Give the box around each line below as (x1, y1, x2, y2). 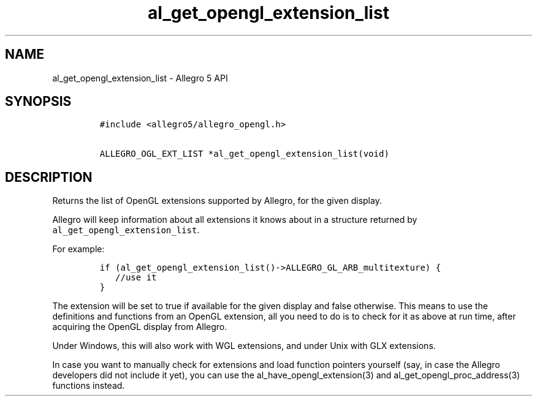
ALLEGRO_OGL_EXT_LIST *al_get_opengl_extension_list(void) (99, 149, 389, 159)
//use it (115, 272, 157, 283)
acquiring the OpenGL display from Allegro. (52, 321, 227, 332)
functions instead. (52, 380, 125, 391)
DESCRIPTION (5, 169, 93, 185)
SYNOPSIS (5, 94, 72, 110)
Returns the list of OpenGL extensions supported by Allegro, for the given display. (52, 195, 382, 206)
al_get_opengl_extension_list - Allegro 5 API (52, 72, 228, 83)
